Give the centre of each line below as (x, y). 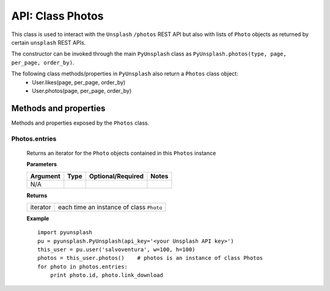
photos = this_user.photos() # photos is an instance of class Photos (150, 258)
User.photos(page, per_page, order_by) (82, 90)
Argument (45, 176)
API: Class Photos (57, 16)
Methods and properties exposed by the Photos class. (80, 123)
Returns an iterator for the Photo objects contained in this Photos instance (121, 153)
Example (38, 218)
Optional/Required (116, 176)
